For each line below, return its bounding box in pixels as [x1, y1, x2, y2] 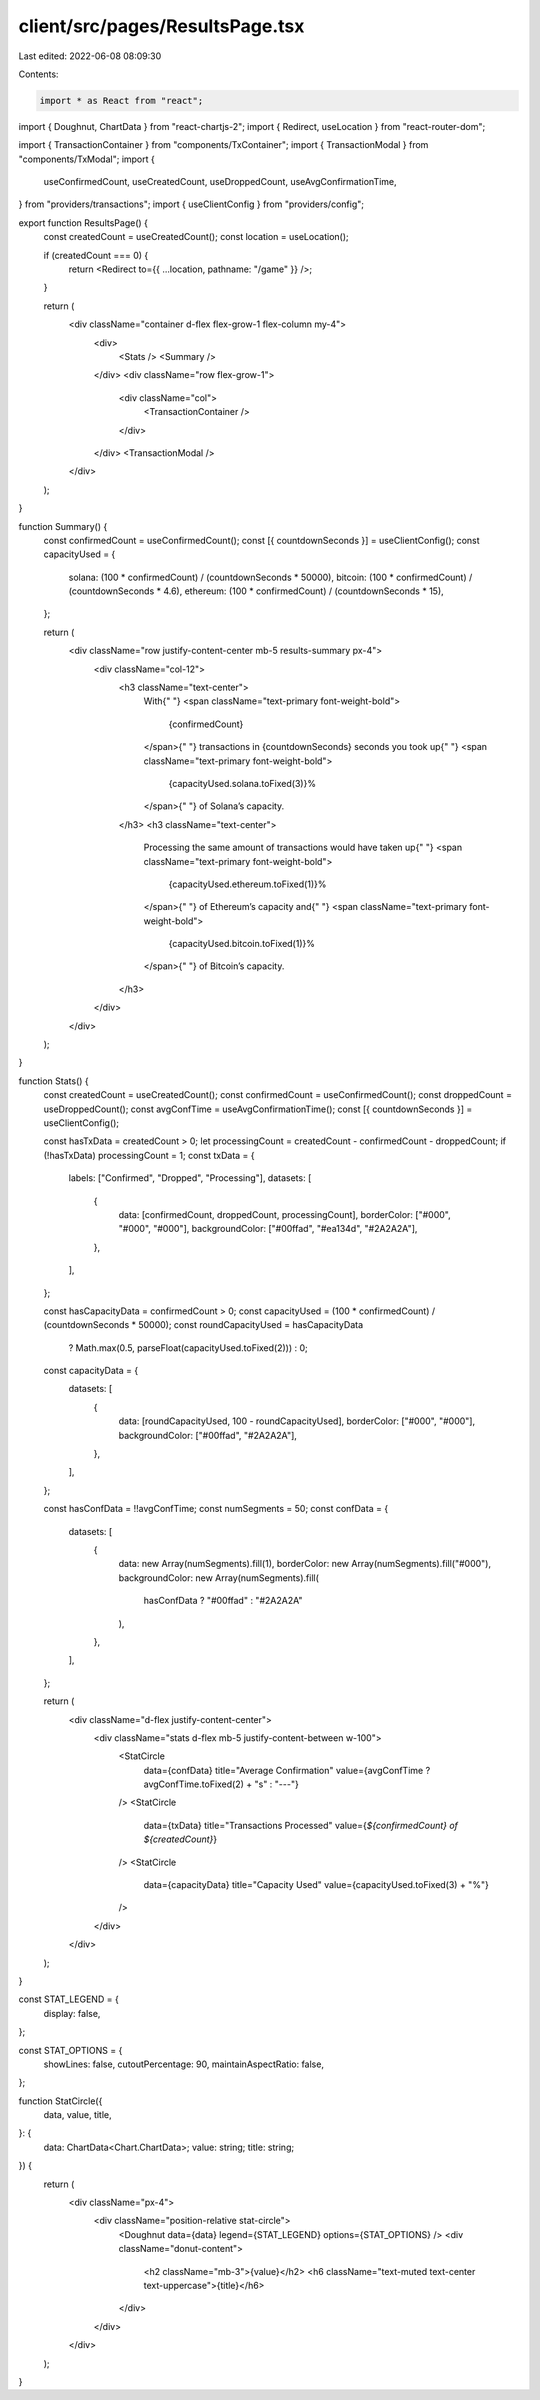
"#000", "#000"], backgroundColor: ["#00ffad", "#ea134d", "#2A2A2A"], [118, 1223, 418, 1235]
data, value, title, [43, 2109, 112, 2121]
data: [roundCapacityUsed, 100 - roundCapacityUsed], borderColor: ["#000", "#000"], [118, 1415, 476, 1427]
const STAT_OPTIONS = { [18, 2044, 123, 2056]
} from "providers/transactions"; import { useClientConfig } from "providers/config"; [18, 198, 365, 210]
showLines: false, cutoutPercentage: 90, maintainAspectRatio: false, [43, 2058, 325, 2070]
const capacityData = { [43, 1365, 139, 1377]
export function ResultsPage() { [18, 216, 149, 229]
